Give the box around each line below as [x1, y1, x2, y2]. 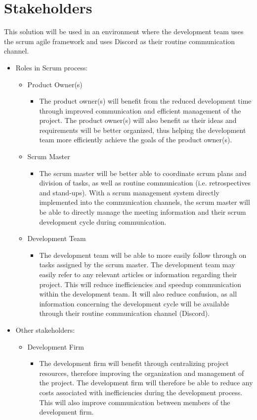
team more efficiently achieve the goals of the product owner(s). [39, 134, 232, 145]
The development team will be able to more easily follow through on [39, 249, 247, 260]
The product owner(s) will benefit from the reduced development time [39, 96, 252, 106]
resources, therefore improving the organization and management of [39, 367, 244, 378]
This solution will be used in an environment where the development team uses [4, 26, 244, 37]
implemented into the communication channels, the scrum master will [39, 197, 250, 207]
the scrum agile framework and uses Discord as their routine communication [4, 36, 235, 46]
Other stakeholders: [15, 324, 75, 335]
